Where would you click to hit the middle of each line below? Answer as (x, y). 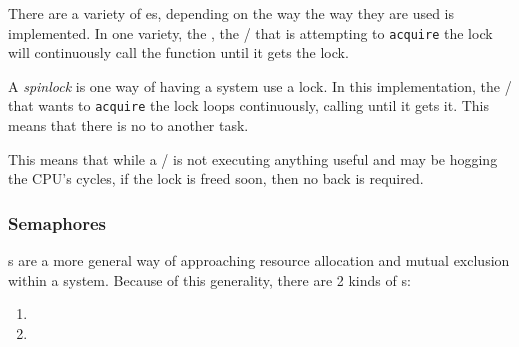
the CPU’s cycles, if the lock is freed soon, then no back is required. (216, 178)
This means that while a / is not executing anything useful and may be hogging (253, 158)
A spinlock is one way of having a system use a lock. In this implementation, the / (260, 85)
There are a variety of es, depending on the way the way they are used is (231, 13)
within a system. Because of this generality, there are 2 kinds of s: (209, 279)
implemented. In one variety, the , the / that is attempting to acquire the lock (250, 32)
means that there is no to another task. (128, 125)
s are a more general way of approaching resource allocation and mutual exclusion (259, 260)
